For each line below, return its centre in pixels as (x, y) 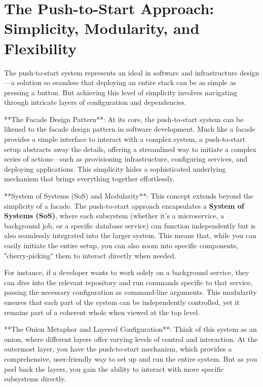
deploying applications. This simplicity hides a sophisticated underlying (115, 168)
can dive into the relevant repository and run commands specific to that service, (128, 282)
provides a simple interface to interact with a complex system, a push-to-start (125, 139)
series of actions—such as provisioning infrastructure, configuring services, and (126, 159)
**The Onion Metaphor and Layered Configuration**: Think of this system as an (130, 329)
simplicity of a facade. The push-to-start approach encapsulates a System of (124, 205)
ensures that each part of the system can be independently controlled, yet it (122, 302)
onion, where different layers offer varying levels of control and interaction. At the (131, 339)
